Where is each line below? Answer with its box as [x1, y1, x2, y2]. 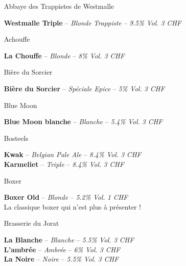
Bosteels [4, 133, 28, 143]
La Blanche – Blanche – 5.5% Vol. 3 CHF [4, 234, 134, 244]
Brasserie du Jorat [4, 218, 59, 228]
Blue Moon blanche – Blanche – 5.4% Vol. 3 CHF [4, 116, 163, 127]
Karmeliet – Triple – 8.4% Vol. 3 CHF [4, 159, 124, 169]
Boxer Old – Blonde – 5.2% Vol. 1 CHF [4, 192, 128, 202]
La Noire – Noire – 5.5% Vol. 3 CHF [4, 254, 119, 264]
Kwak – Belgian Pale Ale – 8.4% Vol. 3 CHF [4, 149, 141, 160]
